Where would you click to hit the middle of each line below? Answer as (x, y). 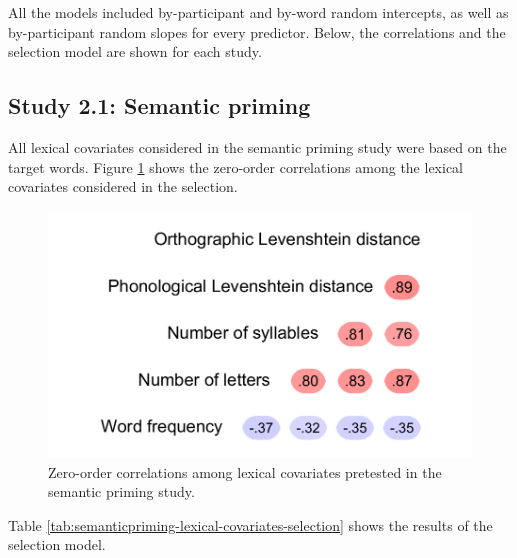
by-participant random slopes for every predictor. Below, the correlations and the (257, 31)
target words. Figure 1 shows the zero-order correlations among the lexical (235, 166)
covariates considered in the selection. (123, 186)
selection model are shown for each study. (135, 51)
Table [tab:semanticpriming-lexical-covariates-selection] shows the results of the (250, 524)
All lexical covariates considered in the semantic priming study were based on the (257, 146)
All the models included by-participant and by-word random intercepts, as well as (258, 12)
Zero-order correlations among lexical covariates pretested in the (245, 471)
